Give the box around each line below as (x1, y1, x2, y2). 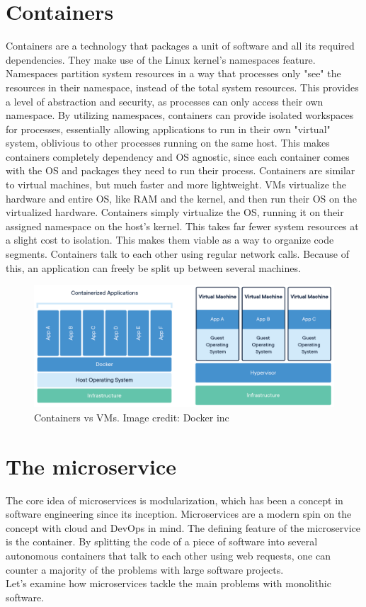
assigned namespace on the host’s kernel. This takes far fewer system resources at (6, 218, 359, 233)
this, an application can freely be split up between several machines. (6, 260, 301, 275)
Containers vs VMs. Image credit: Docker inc (34, 409, 229, 424)
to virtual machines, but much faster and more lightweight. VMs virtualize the (6, 177, 347, 192)
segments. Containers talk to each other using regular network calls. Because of (6, 246, 349, 261)
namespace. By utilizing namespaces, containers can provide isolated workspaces (6, 108, 354, 123)
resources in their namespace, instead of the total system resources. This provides (6, 79, 359, 94)
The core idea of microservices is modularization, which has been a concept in (6, 492, 343, 507)
